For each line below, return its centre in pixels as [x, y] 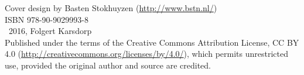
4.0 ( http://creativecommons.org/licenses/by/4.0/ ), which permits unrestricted [146, 54]
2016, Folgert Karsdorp [50, 31]
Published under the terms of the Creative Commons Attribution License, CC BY [152, 42]
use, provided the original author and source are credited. [108, 65]
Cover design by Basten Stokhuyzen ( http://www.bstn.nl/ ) [111, 8]
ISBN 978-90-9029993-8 [47, 19]
